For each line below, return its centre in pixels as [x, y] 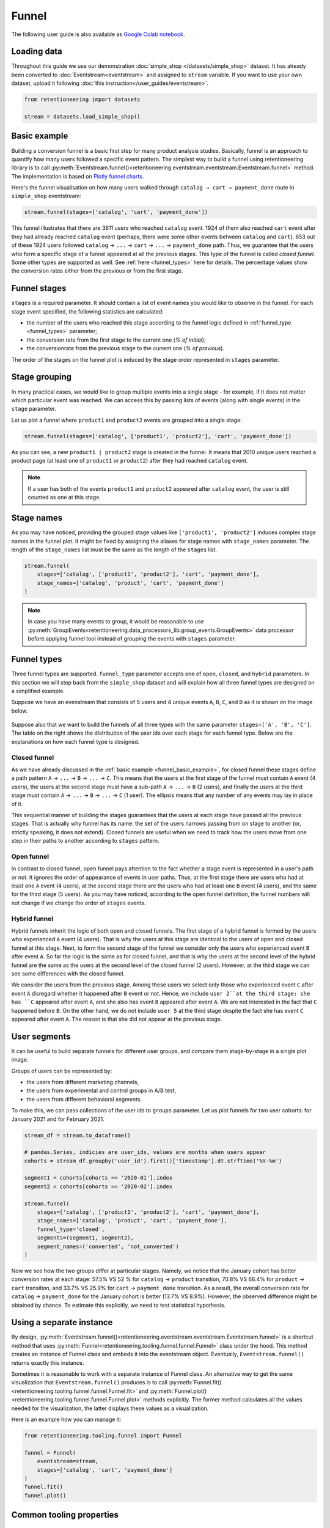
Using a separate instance [62, 1322]
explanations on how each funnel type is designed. [75, 741]
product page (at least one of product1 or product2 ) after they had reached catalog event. [130, 461]
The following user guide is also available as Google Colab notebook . [98, 34]
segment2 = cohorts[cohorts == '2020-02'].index [98, 1186]
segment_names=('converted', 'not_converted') [108, 1246]
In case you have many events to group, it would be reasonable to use [116, 622]
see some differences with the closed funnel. [68, 973]
